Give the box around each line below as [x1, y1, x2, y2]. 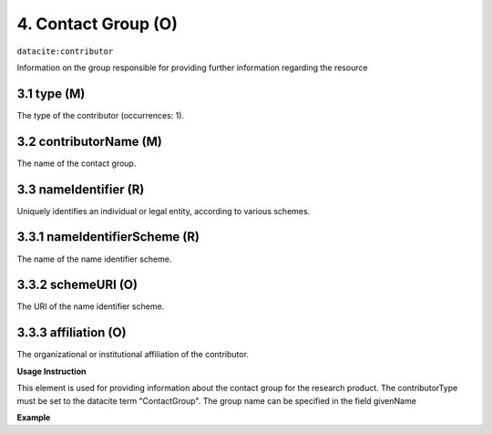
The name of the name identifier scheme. [16, 253, 172, 264]
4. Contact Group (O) [16, 14, 178, 34]
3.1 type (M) [16, 86, 86, 101]
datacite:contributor [16, 46, 114, 57]
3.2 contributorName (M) [16, 133, 163, 150]
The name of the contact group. [16, 158, 137, 169]
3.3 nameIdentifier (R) [16, 181, 145, 197]
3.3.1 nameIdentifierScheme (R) [16, 229, 200, 245]
